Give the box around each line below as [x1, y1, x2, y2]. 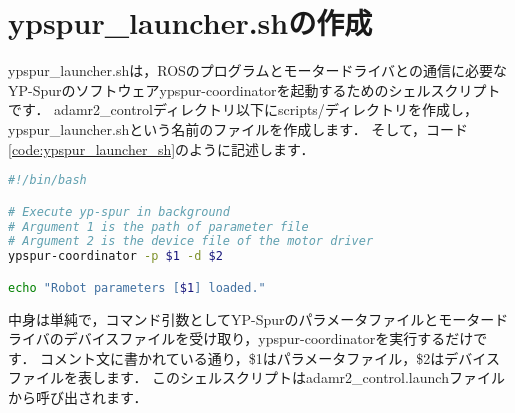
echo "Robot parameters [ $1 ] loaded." [8, 280, 266, 295]
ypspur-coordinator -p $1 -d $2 [8, 249, 223, 264]
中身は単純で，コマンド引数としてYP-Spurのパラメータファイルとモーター [8, 308, 495, 329]
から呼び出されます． [8, 387, 148, 408]
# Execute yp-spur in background [8, 204, 230, 219]
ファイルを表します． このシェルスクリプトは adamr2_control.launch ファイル [8, 367, 505, 388]
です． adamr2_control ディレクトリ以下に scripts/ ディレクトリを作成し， [8, 99, 478, 120]
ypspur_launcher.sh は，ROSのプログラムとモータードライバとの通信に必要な [8, 60, 507, 81]
